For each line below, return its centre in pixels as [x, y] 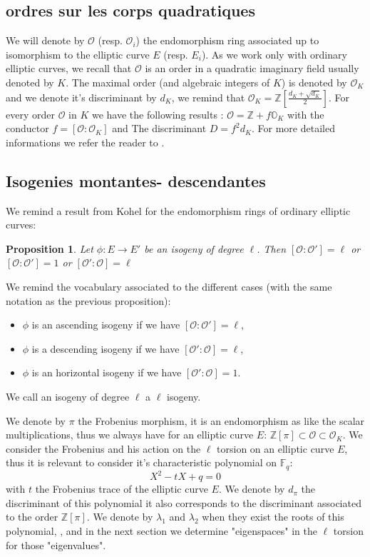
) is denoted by [314, 82]
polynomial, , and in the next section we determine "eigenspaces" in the [161, 531]
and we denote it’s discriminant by [81, 97]
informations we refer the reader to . [85, 142]
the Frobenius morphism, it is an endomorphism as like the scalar [221, 420]
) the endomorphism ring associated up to [227, 40]
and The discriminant [159, 128]
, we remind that [208, 97]
